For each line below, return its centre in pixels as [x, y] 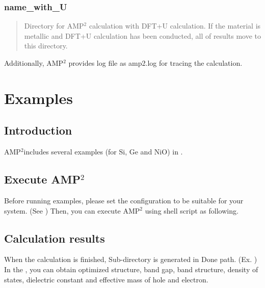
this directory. [46, 46]
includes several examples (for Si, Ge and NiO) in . [103, 152]
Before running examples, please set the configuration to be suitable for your [124, 200]
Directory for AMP [54, 26]
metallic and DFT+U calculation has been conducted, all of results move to [142, 35]
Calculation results [55, 238]
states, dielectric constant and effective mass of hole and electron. [106, 279]
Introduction [38, 130]
